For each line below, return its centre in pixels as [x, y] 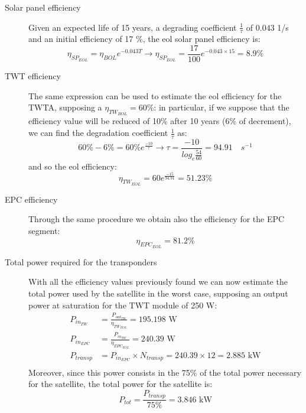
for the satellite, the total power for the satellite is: [121, 384]
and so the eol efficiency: [73, 166]
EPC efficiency [31, 199]
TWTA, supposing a [65, 107]
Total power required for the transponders [81, 261]
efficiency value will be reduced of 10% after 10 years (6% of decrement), [160, 121]
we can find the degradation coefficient [98, 133]
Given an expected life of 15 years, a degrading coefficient [133, 27]
